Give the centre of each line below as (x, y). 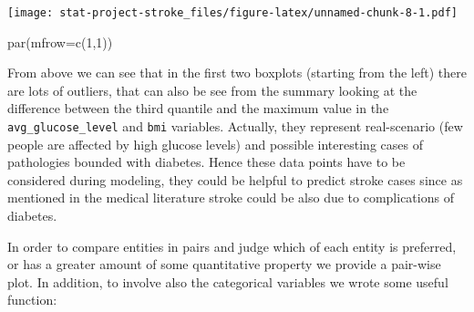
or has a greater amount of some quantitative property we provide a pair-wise (224, 264)
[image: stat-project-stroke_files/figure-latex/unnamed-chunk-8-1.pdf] (232, 13)
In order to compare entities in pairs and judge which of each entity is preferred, (232, 246)
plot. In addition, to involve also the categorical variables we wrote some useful (228, 281)
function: (32, 300)
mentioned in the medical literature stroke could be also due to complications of (231, 198)
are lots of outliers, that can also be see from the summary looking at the (212, 90)
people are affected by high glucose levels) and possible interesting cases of (215, 144)
